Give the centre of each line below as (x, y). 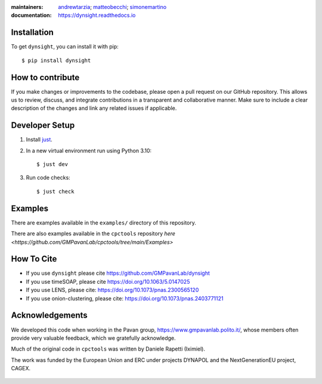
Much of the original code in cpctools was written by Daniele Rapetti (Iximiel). (108, 349)
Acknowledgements (49, 316)
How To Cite (34, 259)
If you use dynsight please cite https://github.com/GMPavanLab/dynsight (118, 273)
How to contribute (45, 77)
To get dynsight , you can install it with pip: (65, 47)
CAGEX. (21, 368)
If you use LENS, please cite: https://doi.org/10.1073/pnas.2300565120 (112, 290)
